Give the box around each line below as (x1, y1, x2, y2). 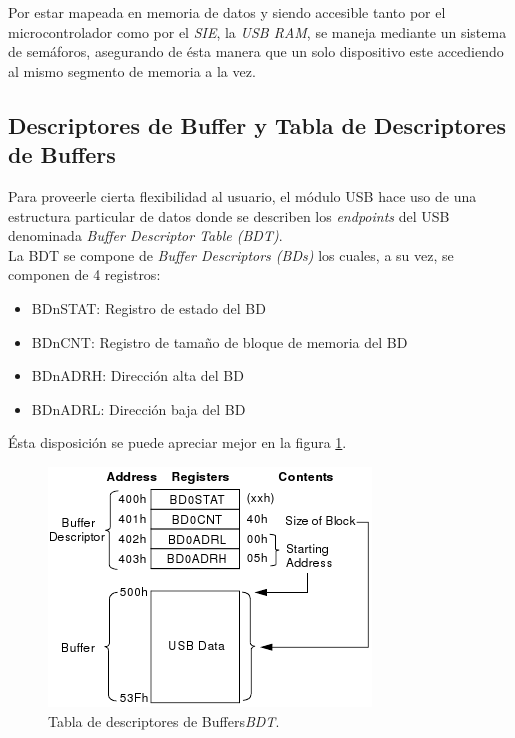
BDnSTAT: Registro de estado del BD (31, 297, 266, 318)
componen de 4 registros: (8, 264, 161, 285)
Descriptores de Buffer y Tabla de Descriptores (8, 109, 506, 140)
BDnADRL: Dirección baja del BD (31, 398, 246, 419)
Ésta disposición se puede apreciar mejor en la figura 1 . (8, 432, 347, 453)
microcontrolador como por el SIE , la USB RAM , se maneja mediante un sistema (8, 21, 507, 42)
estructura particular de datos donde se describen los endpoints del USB (8, 205, 450, 226)
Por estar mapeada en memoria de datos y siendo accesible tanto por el (8, 2, 446, 22)
